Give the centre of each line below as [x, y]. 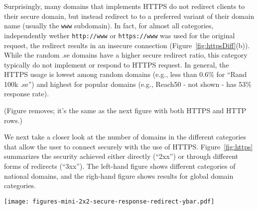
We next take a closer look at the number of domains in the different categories [125, 137]
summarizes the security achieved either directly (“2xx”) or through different [121, 156]
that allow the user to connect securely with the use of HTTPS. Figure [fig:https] [129, 146]
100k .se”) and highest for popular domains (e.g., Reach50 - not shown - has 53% [128, 84]
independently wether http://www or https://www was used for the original [120, 35]
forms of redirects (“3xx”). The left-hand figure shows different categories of [120, 166]
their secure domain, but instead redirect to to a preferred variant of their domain [129, 16]
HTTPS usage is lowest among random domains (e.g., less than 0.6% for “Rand [126, 74]
